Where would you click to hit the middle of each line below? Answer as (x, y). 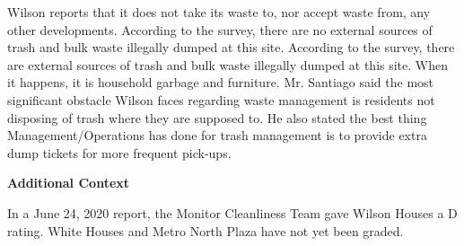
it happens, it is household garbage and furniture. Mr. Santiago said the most (221, 82)
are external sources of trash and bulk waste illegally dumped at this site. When (228, 64)
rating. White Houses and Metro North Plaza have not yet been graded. (206, 230)
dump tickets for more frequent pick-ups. (119, 152)
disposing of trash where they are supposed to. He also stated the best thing (217, 117)
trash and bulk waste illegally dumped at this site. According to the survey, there (231, 47)
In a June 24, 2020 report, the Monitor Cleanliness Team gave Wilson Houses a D (232, 212)
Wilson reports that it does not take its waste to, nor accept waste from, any (219, 12)
